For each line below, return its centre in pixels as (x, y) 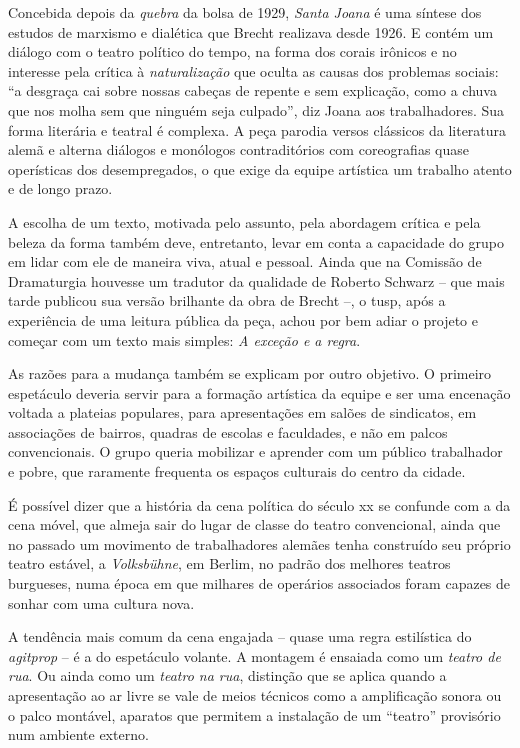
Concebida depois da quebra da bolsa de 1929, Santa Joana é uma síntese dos (245, 12)
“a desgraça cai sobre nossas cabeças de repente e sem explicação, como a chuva (252, 90)
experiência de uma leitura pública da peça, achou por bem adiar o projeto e (243, 319)
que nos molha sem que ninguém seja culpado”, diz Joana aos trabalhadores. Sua (256, 109)
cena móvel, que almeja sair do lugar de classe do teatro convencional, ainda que (254, 524)
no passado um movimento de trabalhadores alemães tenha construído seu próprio (259, 543)
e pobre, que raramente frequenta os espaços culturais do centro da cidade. (237, 471)
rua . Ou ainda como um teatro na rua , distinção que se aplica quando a (227, 675)
